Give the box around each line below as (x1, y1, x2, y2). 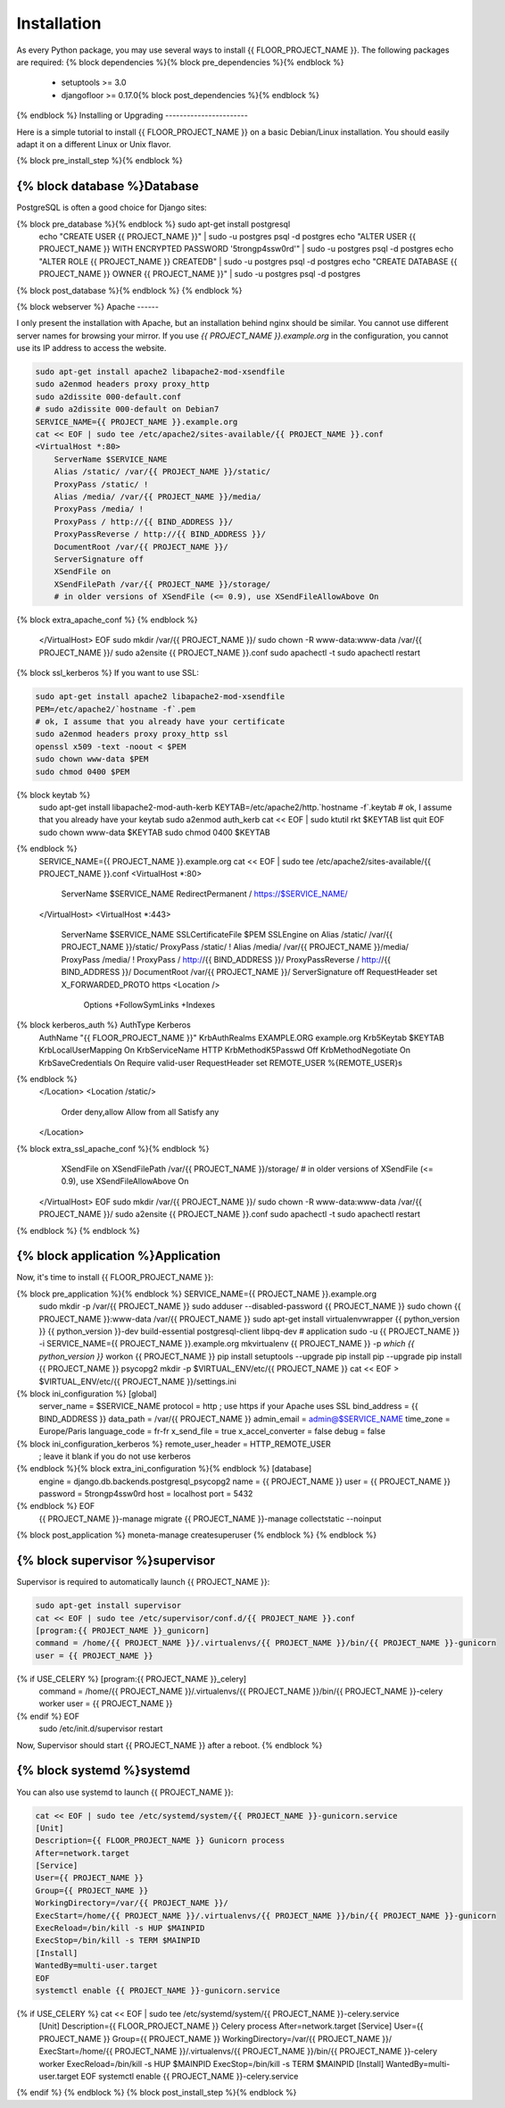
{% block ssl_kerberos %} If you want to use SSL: (16, 668, 200, 679)
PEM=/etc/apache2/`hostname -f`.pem (35, 704, 196, 714)
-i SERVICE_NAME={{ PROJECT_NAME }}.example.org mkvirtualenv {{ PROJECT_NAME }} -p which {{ (38, 1338, 415, 1349)
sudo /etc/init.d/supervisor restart (38, 1723, 163, 1734)
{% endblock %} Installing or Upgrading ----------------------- (16, 110, 249, 121)
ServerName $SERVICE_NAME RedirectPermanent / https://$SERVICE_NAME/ (61, 888, 348, 899)
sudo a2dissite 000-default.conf (35, 391, 182, 402)
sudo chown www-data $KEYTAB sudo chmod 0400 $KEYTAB (38, 827, 271, 837)
